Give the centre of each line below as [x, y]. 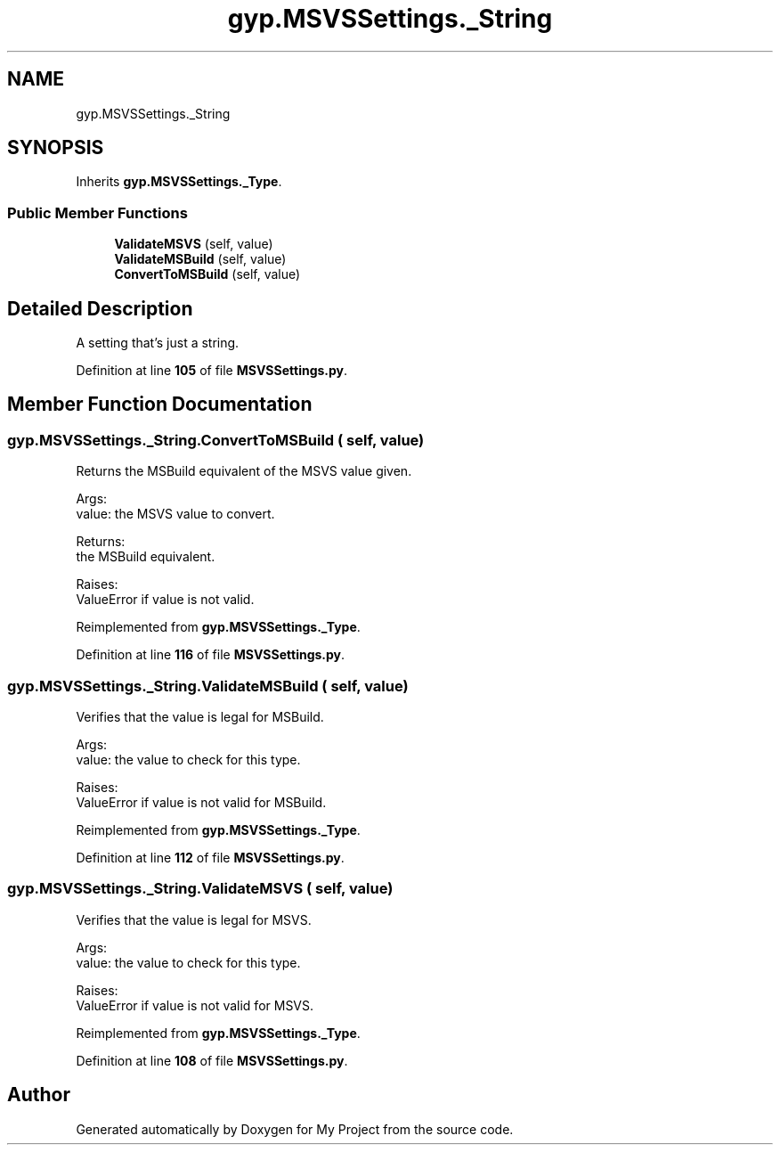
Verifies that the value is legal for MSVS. [194, 919]
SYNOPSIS [56, 148]
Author [39, 1095]
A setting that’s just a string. [158, 343]
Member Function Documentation [160, 404]
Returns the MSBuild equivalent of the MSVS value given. [244, 471]
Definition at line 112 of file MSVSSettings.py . [210, 858]
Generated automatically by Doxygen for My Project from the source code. [295, 1129]
